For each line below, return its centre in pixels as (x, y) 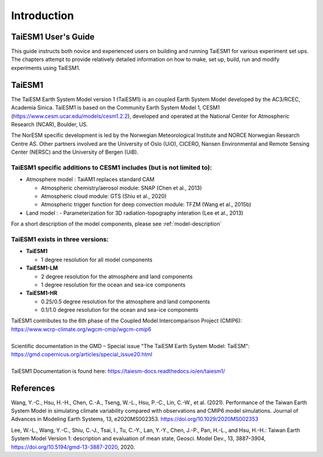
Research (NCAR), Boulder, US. (49, 124)
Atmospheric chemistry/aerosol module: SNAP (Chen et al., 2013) (121, 188)
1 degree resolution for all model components (97, 260)
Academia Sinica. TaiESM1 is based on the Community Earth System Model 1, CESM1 (115, 108)
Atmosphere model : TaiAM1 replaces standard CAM (90, 179)
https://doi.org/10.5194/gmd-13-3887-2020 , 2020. (73, 447)
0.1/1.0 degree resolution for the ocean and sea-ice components (120, 310)
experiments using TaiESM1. (46, 68)
